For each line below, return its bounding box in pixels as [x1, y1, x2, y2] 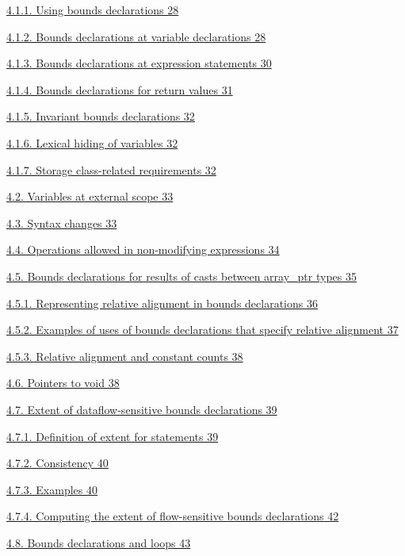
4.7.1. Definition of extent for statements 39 [6, 428, 219, 444]
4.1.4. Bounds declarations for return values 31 [6, 81, 233, 98]
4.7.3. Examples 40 [6, 481, 97, 497]
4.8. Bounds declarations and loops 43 [6, 534, 191, 550]
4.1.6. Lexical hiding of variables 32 [6, 134, 178, 151]
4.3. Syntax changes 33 [6, 214, 117, 231]
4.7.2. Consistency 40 [6, 454, 109, 471]
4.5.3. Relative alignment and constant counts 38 [6, 347, 243, 364]
